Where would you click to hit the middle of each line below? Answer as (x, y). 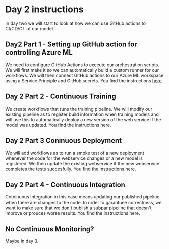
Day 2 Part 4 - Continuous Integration (65, 185)
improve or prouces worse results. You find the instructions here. (73, 213)
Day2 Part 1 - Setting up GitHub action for (71, 45)
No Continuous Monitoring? (50, 229)
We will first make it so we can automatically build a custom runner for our (82, 70)
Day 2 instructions (45, 9)
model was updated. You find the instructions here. (58, 125)
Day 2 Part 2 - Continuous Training (61, 97)
